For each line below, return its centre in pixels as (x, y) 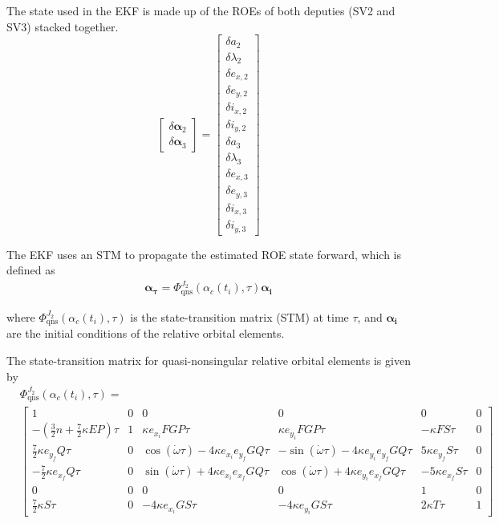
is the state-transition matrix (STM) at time (239, 316)
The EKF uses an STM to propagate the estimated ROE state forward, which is (204, 254)
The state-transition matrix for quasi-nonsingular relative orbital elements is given (209, 360)
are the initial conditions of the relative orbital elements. (146, 333)
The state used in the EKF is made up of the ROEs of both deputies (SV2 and (201, 10)
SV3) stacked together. (63, 26)
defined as (31, 270)
